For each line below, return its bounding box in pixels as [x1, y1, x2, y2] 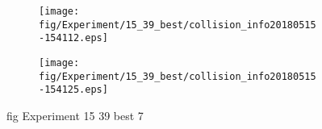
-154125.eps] [39, 84, 108, 96]
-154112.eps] [39, 32, 108, 44]
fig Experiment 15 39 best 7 [6, 106, 144, 123]
